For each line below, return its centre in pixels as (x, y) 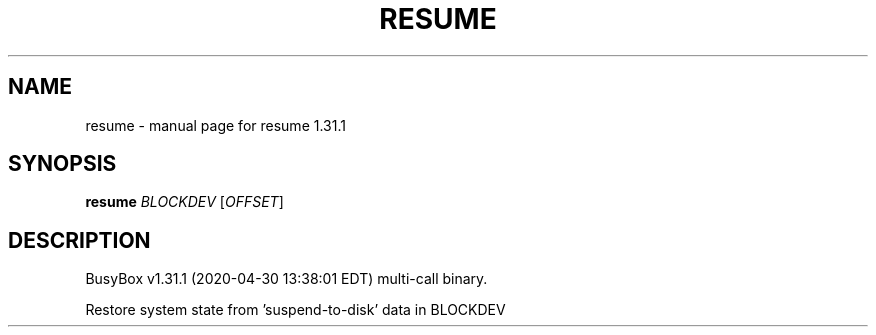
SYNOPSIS (62, 164)
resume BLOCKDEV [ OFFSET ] (184, 202)
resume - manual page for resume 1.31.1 (215, 125)
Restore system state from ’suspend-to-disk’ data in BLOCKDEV (295, 310)
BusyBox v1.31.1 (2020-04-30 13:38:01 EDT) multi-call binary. (286, 279)
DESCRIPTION (79, 240)
